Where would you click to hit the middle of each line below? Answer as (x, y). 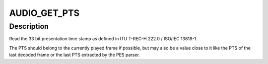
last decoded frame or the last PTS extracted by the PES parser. (74, 55)
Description (29, 26)
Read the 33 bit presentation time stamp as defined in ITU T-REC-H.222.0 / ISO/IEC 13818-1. (103, 39)
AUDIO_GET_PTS (44, 13)
